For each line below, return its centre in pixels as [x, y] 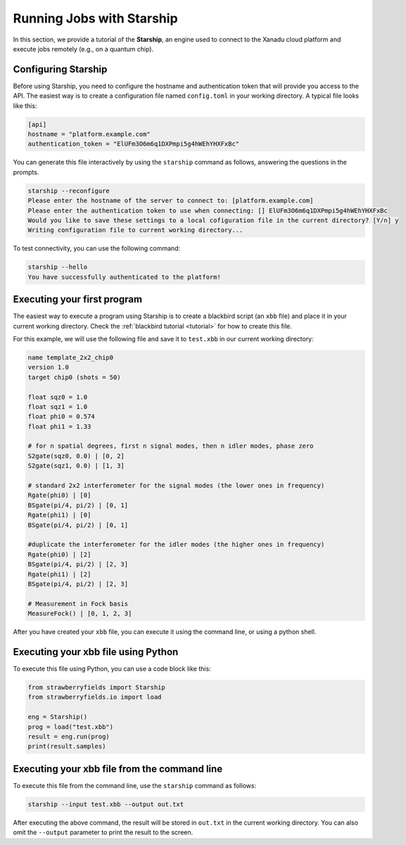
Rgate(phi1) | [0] [59, 515]
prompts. [26, 172]
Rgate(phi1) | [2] [59, 574]
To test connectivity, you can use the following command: [97, 248]
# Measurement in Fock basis [78, 604]
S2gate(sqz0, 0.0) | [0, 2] [76, 456]
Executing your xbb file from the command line [118, 769]
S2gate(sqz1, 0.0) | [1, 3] [76, 466]
